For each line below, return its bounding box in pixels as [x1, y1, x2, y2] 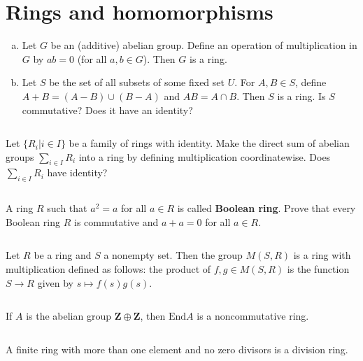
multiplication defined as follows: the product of [6, 262, 211, 276]
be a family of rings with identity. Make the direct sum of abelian [69, 136, 350, 150]
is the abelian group [26, 309, 112, 323]
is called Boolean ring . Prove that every [177, 201, 356, 215]
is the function [287, 262, 350, 276]
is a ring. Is [277, 88, 326, 103]
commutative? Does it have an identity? [22, 102, 193, 117]
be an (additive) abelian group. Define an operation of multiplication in [50, 38, 357, 52]
